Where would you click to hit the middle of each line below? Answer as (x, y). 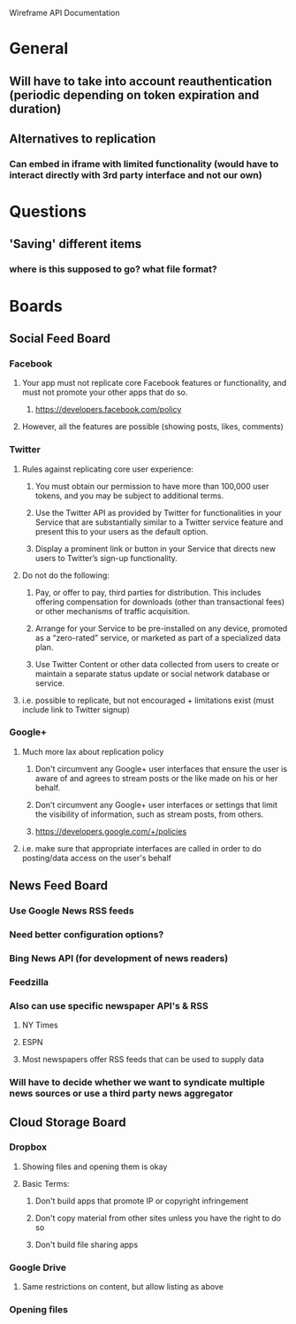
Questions (48, 212)
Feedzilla (29, 981)
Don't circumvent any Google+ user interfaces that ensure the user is (161, 768)
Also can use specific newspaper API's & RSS (109, 1005)
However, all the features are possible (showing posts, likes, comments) (153, 427)
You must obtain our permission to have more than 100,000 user (152, 486)
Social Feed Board (60, 339)
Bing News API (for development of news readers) (119, 958)
